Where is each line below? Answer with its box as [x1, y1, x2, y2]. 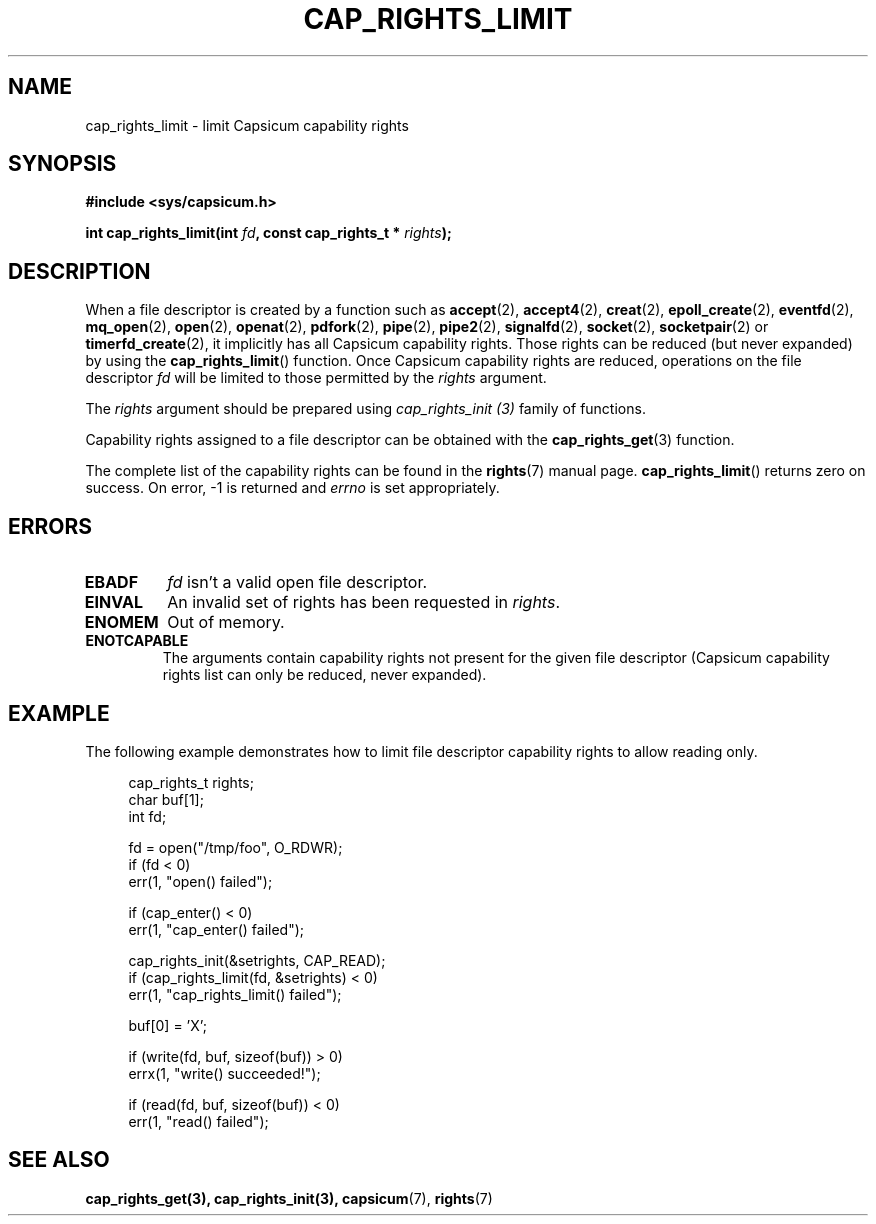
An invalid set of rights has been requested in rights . [167, 592, 560, 613]
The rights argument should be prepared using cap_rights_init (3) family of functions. [85, 400, 646, 418]
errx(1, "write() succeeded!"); [128, 1064, 321, 1082]
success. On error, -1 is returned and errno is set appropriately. [85, 479, 500, 497]
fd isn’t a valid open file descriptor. [167, 572, 428, 593]
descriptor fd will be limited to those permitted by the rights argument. [85, 369, 547, 387]
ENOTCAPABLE [85, 632, 189, 650]
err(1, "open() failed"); [128, 872, 273, 890]
